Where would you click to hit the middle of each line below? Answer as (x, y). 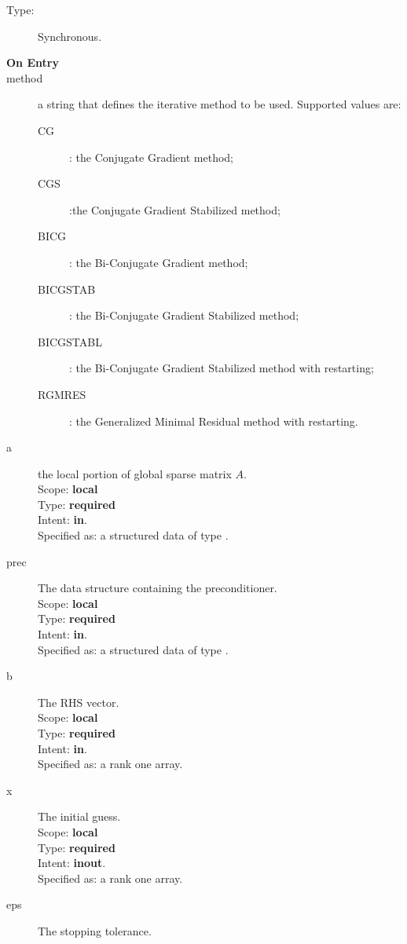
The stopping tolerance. (95, 930)
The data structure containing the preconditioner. (158, 588)
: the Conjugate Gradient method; (151, 157)
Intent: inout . (72, 863)
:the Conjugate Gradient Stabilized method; (175, 209)
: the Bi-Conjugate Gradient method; (159, 262)
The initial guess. (79, 816)
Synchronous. (70, 36)
